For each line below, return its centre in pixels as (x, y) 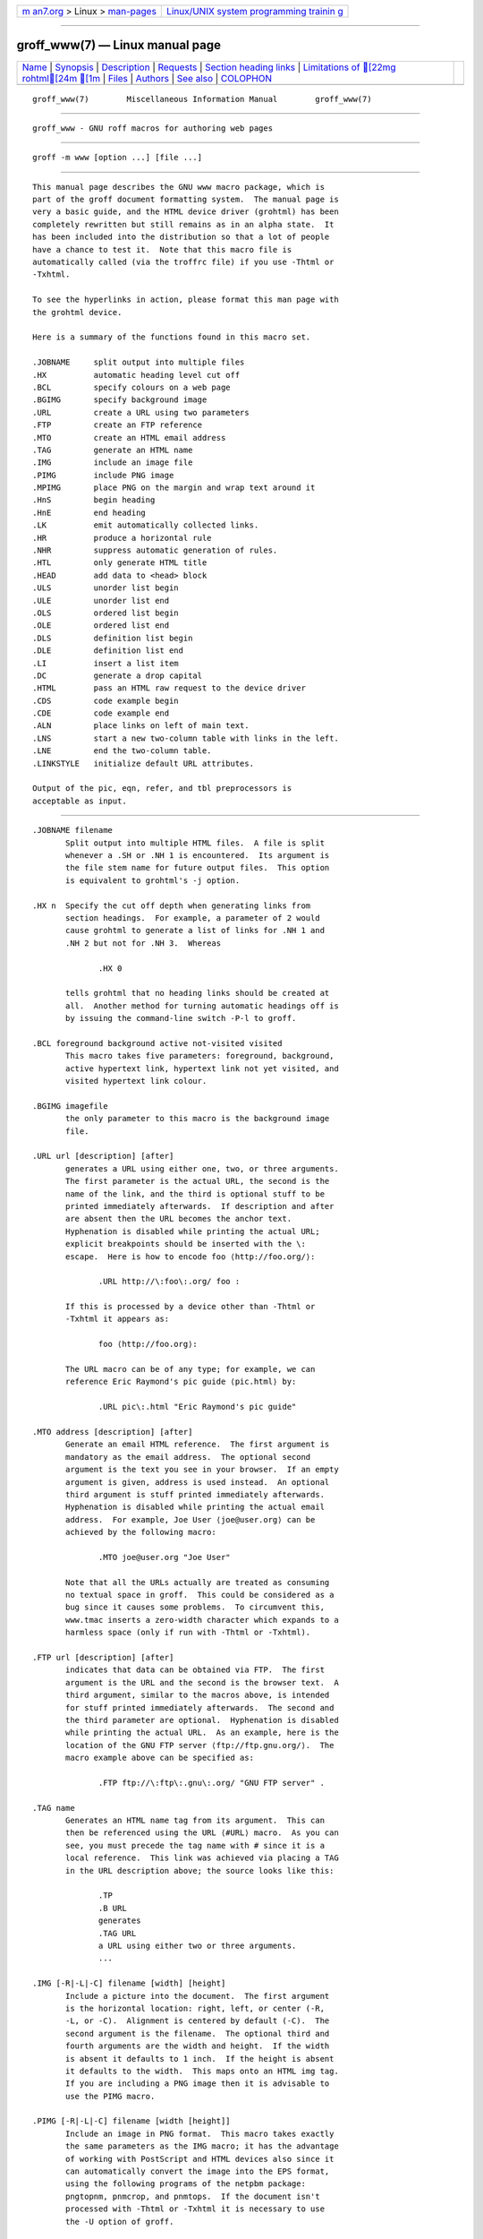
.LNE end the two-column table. (122, 751)
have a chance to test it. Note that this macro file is (162, 249)
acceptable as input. (80, 801)
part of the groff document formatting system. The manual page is (186, 200)
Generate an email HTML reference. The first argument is (198, 1445)
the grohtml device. (77, 312)
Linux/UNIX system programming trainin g (255, 11)
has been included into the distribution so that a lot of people (181, 237)
